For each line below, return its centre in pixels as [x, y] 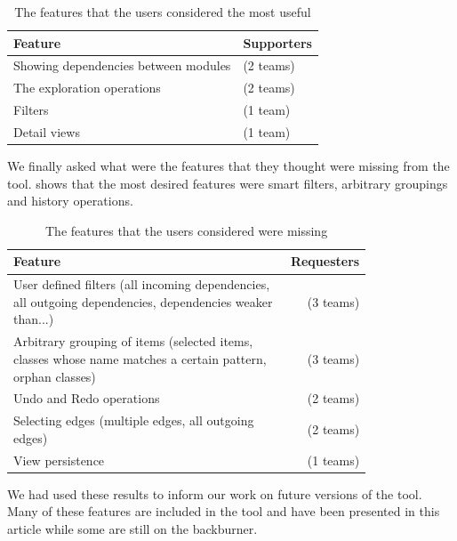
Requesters [325, 261]
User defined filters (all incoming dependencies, [142, 284]
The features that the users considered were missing [187, 230]
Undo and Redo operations [87, 398]
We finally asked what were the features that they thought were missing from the [228, 166]
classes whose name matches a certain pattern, [140, 358]
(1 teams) [333, 460]
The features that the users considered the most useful [163, 12]
